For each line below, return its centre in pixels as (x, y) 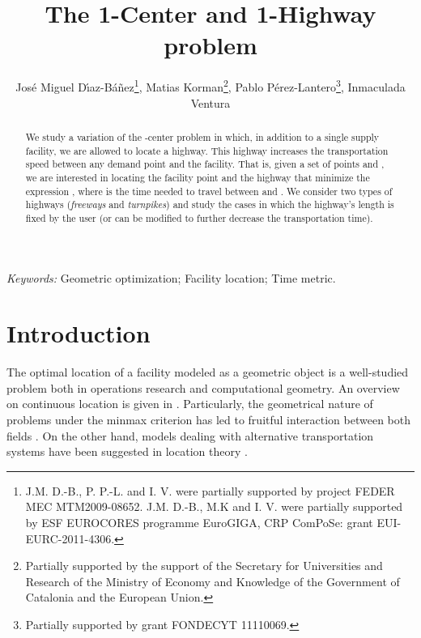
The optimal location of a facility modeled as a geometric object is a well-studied (208, 372)
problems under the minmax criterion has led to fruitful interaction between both (208, 420)
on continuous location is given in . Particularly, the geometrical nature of (190, 404)
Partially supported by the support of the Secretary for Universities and (204, 566)
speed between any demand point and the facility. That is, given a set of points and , (205, 164)
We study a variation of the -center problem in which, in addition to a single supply (202, 136)
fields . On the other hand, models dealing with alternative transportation (190, 435)
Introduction (79, 333)
